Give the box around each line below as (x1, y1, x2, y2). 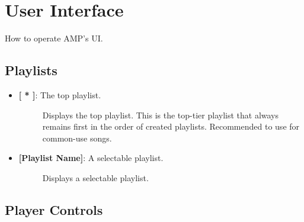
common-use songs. (42, 131, 112, 144)
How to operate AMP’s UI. (5, 32, 103, 44)
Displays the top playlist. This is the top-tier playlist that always (42, 108, 279, 121)
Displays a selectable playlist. (42, 171, 149, 184)
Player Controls (5, 200, 103, 218)
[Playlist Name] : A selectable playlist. (18, 152, 164, 164)
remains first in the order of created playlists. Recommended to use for (42, 120, 300, 133)
